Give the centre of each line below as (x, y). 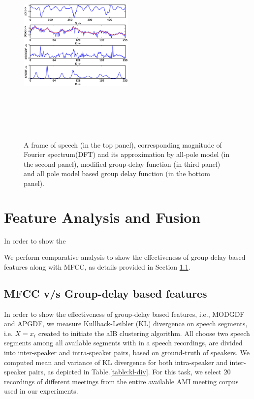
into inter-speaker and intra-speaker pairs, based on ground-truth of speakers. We (127, 352)
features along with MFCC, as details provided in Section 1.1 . (97, 266)
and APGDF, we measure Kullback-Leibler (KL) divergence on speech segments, (126, 323)
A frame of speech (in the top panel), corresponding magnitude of (123, 144)
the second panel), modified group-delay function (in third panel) (122, 164)
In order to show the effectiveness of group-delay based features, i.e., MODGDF (124, 314)
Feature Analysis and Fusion (102, 217)
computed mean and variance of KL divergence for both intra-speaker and (116, 362)
